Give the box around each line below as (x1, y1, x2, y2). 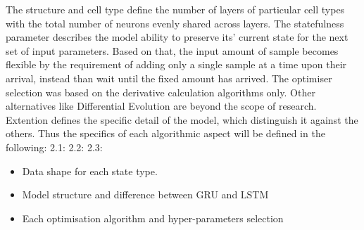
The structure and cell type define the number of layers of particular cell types (6, 2, 345, 16)
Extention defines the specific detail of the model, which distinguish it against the (6, 112, 358, 127)
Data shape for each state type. (22, 163, 158, 178)
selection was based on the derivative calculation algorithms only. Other (6, 84, 315, 99)
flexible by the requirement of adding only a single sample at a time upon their (6, 57, 347, 72)
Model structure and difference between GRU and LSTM (22, 187, 269, 202)
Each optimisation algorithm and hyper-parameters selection (22, 210, 284, 225)
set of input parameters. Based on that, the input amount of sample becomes (6, 43, 339, 58)
